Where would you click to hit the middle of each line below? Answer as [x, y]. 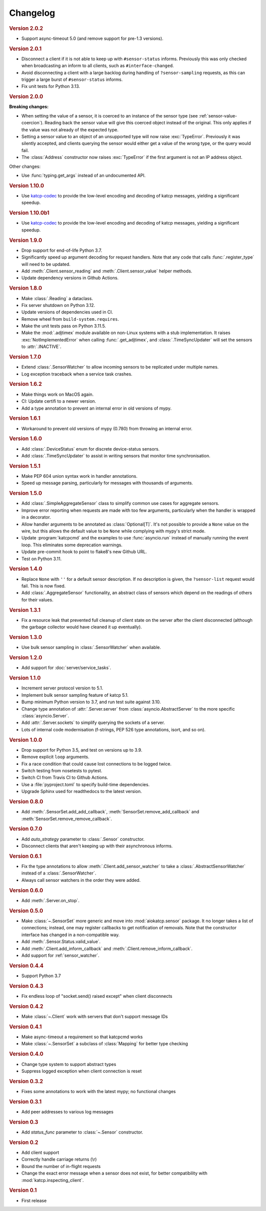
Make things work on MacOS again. [57, 394]
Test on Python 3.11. [41, 559]
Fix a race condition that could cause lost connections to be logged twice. [97, 764]
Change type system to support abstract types [69, 1064]
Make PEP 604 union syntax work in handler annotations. [80, 476]
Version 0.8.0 [26, 801]
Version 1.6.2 [25, 384]
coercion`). [33, 123]
